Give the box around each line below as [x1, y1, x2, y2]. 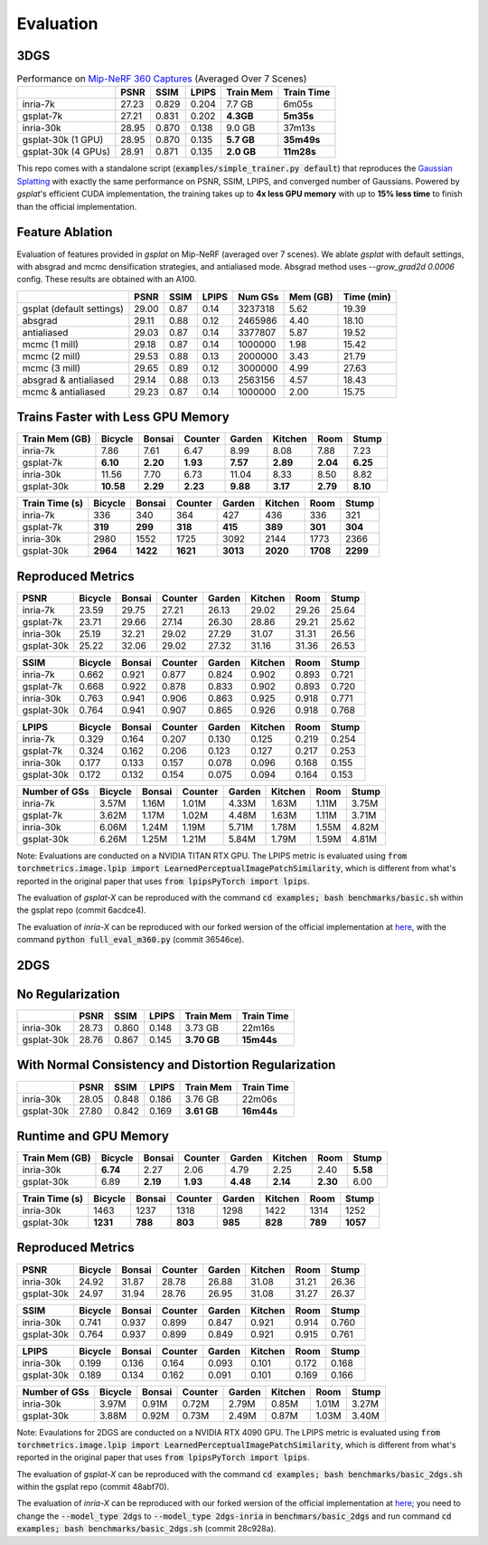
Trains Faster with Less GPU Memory [16, 410, 230, 425]
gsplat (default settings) [22, 302, 124, 315]
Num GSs [238, 290, 279, 303]
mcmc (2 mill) [22, 349, 81, 362]
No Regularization [16, 986, 121, 1001]
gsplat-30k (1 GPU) [22, 134, 104, 147]
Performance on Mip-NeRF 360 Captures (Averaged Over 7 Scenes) [16, 72, 307, 85]
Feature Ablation [16, 224, 113, 240]
